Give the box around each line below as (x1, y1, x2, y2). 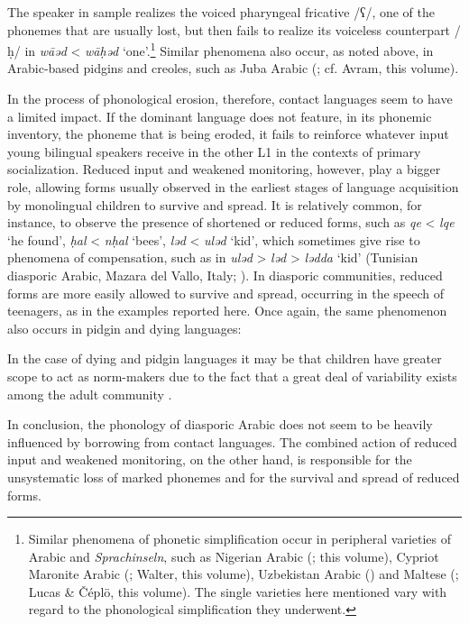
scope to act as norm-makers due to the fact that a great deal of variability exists (7, 366, 457, 385)
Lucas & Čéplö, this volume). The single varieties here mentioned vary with (28, 582, 447, 601)
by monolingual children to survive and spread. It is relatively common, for (7, 195, 422, 214)
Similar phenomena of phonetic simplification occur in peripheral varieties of (28, 529, 452, 548)
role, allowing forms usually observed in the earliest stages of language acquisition (7, 178, 459, 196)
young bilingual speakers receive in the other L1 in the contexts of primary (7, 142, 421, 161)
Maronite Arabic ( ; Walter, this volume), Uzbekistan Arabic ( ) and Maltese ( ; (28, 564, 459, 583)
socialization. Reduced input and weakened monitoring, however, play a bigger (7, 160, 441, 179)
